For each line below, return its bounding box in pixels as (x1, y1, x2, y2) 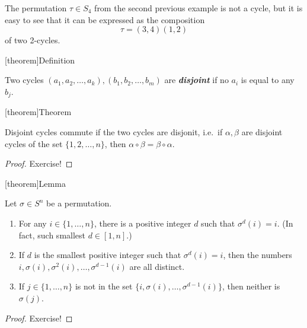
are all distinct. (129, 260, 185, 272)
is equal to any (241, 74, 295, 86)
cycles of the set (5, 137, 63, 149)
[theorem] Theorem (5, 106, 72, 118)
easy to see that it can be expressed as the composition (5, 13, 205, 26)
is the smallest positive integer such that (34, 249, 181, 261)
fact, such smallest (18, 228, 86, 241)
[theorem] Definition (5, 53, 75, 66)
